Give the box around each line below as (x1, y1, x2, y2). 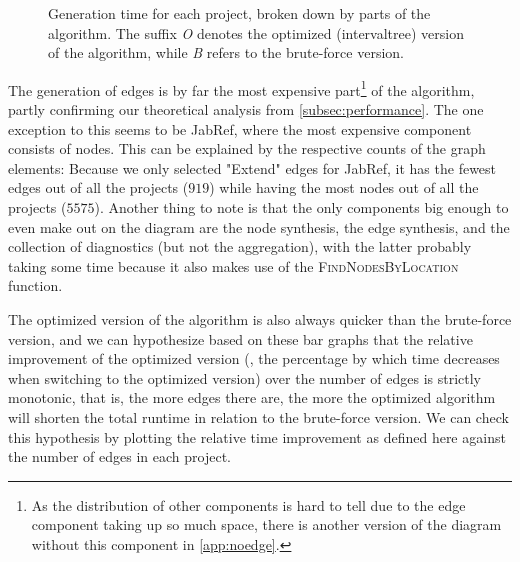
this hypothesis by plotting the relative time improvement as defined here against (8, 426, 506, 447)
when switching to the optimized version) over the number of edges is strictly (8, 367, 482, 388)
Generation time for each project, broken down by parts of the (48, 3, 431, 23)
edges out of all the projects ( (8, 177, 189, 198)
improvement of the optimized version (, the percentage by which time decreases (8, 348, 500, 369)
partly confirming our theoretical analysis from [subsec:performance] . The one (8, 99, 484, 120)
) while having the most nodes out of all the (209, 177, 479, 198)
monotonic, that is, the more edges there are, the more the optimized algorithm (8, 387, 496, 408)
